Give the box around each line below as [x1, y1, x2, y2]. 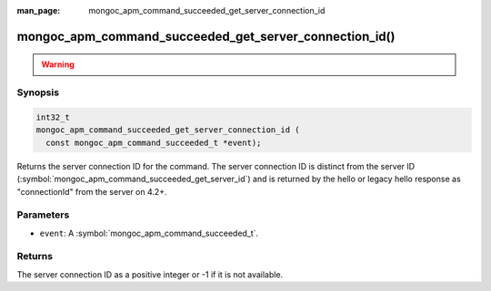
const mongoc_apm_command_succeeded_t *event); [45, 137, 262, 148]
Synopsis [16, 86, 59, 99]
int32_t [35, 112, 70, 122]
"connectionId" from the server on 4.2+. [16, 186, 167, 197]
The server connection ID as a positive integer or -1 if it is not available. [16, 268, 284, 280]
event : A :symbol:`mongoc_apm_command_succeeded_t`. [39, 228, 259, 238]
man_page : [16, 5, 61, 15]
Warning [41, 59, 75, 70]
